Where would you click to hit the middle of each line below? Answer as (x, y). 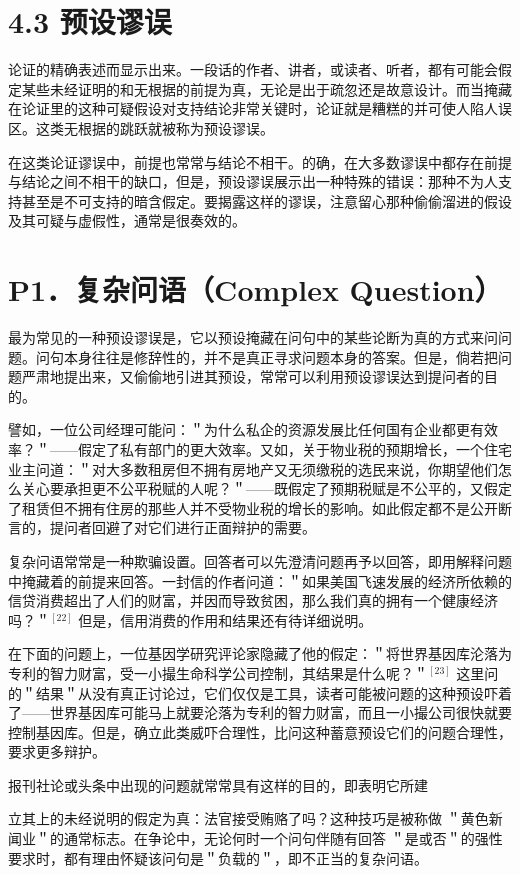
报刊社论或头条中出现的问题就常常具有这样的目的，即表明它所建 (218, 784)
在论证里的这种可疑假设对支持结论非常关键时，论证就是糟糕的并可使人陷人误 (260, 108)
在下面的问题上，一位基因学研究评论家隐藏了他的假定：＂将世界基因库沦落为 (260, 653)
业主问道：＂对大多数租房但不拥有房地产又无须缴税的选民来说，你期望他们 (253, 468)
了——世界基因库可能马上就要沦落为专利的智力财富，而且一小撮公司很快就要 (260, 712)
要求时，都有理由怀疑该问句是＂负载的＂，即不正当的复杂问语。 (218, 857)
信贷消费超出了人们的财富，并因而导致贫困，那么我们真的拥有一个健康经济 (253, 600)
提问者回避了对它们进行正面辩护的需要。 (182, 527)
